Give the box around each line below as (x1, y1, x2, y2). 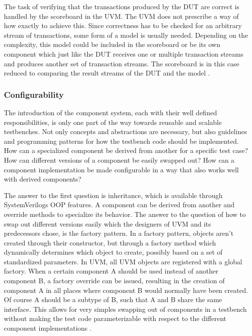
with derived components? (4, 174, 81, 184)
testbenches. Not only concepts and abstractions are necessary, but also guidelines (4, 126, 247, 137)
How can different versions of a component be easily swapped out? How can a (4, 154, 235, 165)
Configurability (4, 88, 64, 100)
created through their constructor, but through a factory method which (4, 237, 216, 247)
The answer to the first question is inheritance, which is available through (4, 190, 223, 200)
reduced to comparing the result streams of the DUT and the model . (4, 68, 210, 78)
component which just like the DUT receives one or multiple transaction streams (4, 48, 244, 59)
